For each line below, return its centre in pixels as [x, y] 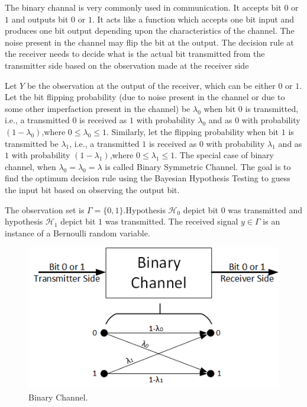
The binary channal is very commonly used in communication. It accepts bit [143, 7]
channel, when [30, 166]
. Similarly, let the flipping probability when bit [193, 131]
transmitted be [32, 143]
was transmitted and [265, 209]
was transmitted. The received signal [172, 221]
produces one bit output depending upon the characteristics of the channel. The [150, 31]
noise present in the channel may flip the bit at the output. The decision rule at [149, 42]
